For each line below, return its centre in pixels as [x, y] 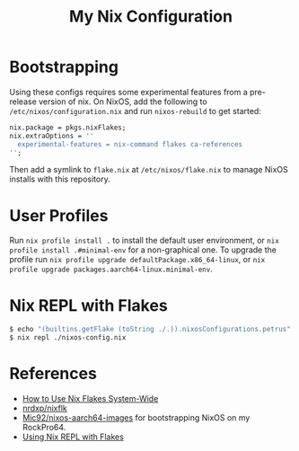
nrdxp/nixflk [44, 408]
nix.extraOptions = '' [52, 136]
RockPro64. [44, 427]
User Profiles [59, 215]
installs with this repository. [60, 179]
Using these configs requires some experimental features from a [129, 92]
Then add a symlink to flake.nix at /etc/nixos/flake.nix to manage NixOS [149, 170]
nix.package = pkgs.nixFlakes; [68, 128]
